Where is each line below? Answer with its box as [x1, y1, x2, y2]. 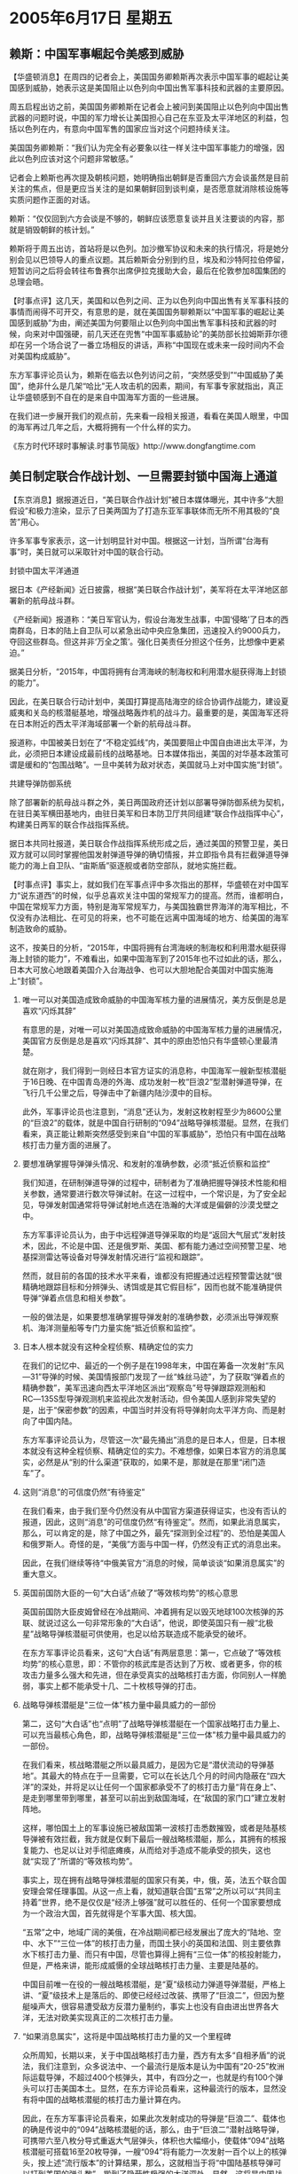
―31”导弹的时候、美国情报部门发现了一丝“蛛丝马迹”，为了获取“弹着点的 [21, 1371, 286, 1382]
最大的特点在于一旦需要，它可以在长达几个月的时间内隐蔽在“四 [48, 1770, 278, 1781]
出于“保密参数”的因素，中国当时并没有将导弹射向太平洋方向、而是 [37, 1404, 278, 1415]
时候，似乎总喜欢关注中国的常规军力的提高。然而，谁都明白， [62, 890, 288, 900]
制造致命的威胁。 [9, 923, 72, 934]
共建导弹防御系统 [9, 778, 72, 789]
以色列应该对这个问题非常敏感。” [16, 153, 134, 164]
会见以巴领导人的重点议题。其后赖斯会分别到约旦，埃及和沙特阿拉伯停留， [16, 255, 289, 264]
